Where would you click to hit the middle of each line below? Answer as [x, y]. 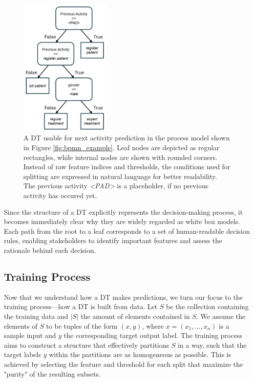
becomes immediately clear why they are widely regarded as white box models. [122, 221]
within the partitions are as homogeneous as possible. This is [140, 354]
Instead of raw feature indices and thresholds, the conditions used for [127, 167]
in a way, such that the [212, 345]
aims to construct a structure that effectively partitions [87, 345]
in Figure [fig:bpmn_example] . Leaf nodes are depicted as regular [121, 147]
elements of [21, 326]
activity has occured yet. [60, 195]
